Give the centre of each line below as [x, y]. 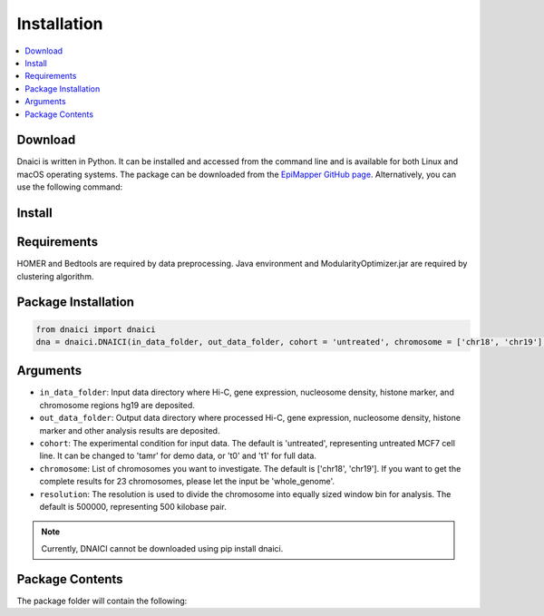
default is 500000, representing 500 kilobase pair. [133, 506]
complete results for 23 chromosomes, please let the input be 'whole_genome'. [187, 482]
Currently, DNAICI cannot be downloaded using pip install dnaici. [162, 548]
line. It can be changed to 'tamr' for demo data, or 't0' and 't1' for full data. [178, 456]
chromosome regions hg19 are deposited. [117, 405]
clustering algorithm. [55, 276]
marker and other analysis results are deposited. [130, 430]
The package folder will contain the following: [102, 601]
